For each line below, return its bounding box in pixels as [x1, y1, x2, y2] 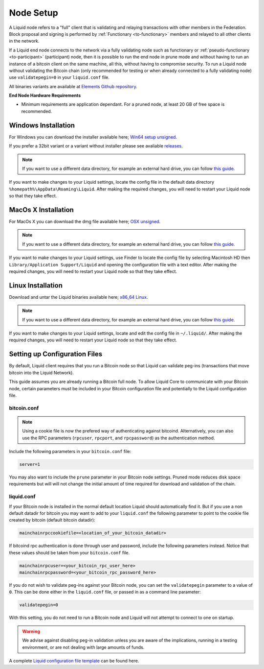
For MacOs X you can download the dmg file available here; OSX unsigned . [9, 218, 161, 224]
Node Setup [9, 7, 58, 18]
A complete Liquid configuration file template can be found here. [9, 658, 139, 664]
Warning [22, 628, 40, 634]
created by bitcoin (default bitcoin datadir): [9, 517, 95, 523]
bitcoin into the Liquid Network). [9, 370, 74, 376]
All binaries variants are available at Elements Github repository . [9, 83, 138, 89]
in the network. [9, 38, 40, 44]
